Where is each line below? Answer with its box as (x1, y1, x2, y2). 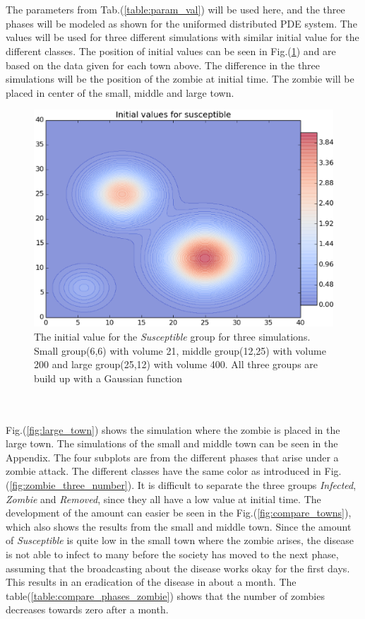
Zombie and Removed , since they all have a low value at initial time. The (6, 491, 321, 506)
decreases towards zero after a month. (6, 602, 169, 617)
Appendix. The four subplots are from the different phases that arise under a (6, 449, 339, 464)
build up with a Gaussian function (34, 370, 182, 385)
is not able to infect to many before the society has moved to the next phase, (6, 546, 339, 561)
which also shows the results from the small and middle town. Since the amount (6, 519, 352, 533)
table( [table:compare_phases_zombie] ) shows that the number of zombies (6, 588, 325, 603)
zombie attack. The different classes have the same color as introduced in (6, 464, 321, 478)
